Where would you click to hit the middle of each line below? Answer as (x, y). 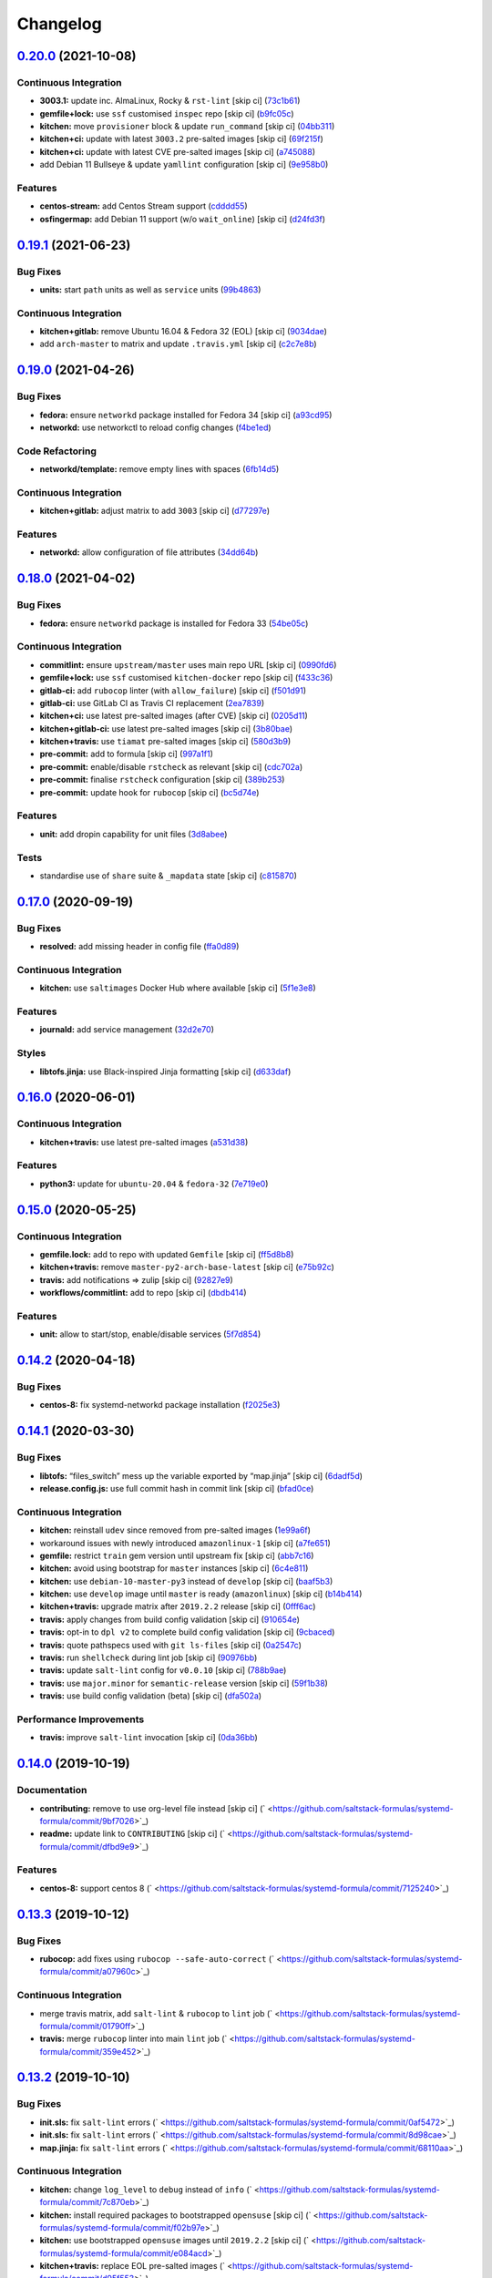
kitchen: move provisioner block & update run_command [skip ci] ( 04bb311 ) (187, 127)
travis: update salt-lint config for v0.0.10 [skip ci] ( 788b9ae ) (163, 1670)
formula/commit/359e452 (88, 2051)
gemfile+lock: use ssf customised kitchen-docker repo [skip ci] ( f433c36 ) (186, 678)
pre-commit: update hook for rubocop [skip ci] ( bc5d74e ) (149, 792)
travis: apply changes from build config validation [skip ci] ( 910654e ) (170, 1619)
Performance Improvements (81, 1719)
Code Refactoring (57, 451)
